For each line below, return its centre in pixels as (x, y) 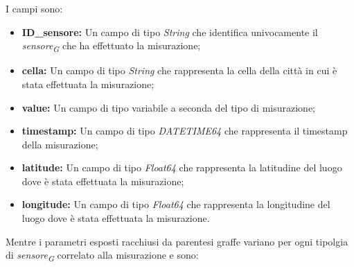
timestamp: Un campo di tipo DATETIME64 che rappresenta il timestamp (185, 131)
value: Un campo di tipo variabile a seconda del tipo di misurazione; (169, 107)
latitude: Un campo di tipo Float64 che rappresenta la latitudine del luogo (182, 167)
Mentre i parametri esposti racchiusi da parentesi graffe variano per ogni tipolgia (177, 241)
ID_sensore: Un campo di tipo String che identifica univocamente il (170, 32)
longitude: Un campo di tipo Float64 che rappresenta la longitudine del (176, 204)
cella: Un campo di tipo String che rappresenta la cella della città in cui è (179, 70)
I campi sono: (34, 8)
